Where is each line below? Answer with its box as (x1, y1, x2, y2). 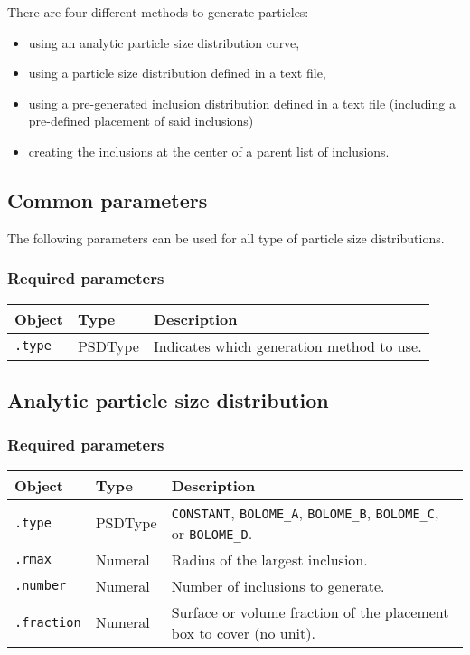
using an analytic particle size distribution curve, (28, 33, 300, 52)
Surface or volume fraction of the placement (171, 601, 449, 622)
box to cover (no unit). (171, 622, 315, 643)
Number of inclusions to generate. (171, 574, 385, 596)
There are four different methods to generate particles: (7, 3, 309, 21)
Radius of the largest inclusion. (171, 548, 368, 570)
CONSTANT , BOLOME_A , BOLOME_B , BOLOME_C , (171, 501, 439, 523)
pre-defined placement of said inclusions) (28, 111, 254, 130)
